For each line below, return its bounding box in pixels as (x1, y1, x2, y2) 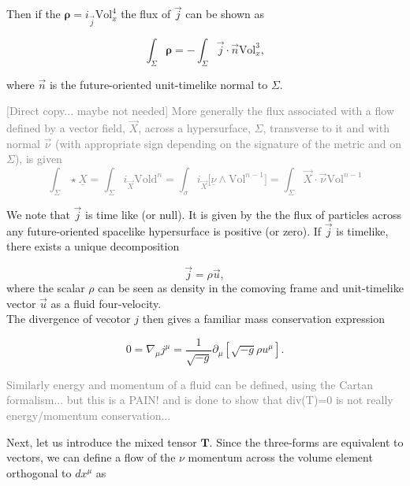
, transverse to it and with (263, 120, 389, 136)
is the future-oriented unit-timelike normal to (49, 76, 268, 92)
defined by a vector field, (6, 120, 125, 136)
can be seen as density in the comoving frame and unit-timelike (98, 280, 404, 296)
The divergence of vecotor (6, 310, 131, 327)
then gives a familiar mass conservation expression (142, 310, 386, 327)
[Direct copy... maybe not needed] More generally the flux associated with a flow (6, 102, 395, 119)
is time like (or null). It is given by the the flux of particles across (85, 206, 402, 222)
